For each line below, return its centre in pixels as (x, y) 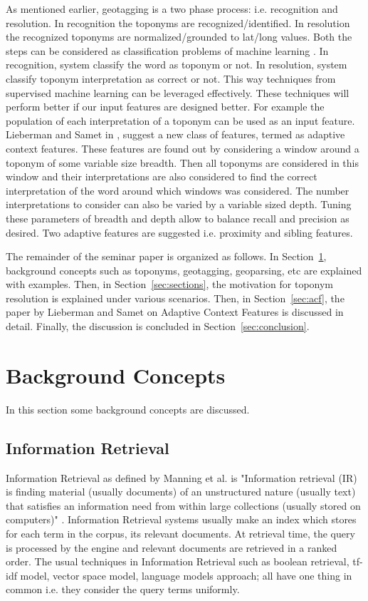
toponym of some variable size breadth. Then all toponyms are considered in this (182, 162)
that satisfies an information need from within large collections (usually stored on (183, 505)
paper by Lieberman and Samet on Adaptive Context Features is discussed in (175, 312)
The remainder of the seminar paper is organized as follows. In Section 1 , (166, 256)
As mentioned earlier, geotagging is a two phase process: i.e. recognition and (172, 9)
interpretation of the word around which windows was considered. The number (178, 190)
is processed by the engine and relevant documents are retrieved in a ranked (172, 547)
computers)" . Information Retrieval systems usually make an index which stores (181, 519)
